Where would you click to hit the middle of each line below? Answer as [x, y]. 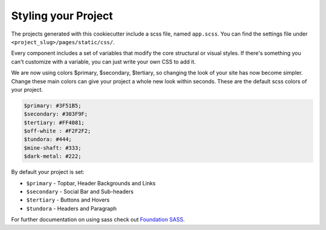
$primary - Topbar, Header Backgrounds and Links [91, 183]
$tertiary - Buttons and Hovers [68, 200]
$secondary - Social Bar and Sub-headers [80, 191]
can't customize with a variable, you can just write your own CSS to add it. [104, 62]
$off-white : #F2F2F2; [57, 131]
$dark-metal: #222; [53, 156]
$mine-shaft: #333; [53, 148]
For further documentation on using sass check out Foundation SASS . [98, 220]
